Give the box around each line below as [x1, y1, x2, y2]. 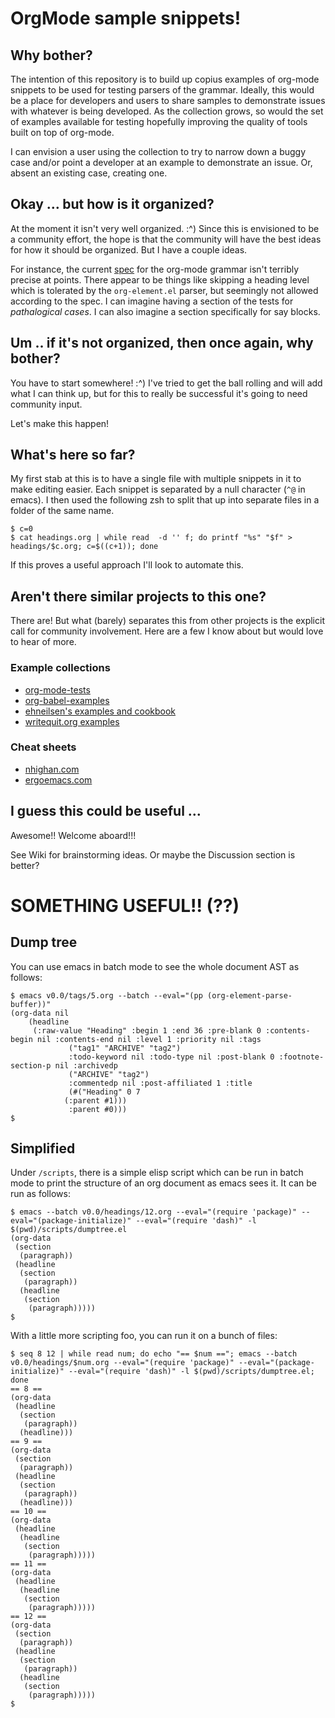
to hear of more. [10, 636, 77, 648]
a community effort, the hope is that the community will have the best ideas [10, 233, 322, 245]
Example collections [10, 661, 111, 675]
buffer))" [10, 999, 52, 1009]
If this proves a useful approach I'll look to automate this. [10, 559, 244, 571]
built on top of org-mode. [10, 127, 115, 138]
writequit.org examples [24, 715, 120, 727]
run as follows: [10, 1188, 71, 1200]
